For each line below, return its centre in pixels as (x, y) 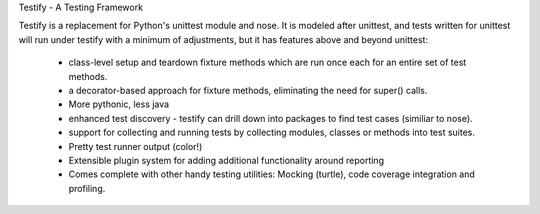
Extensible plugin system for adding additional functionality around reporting (226, 160)
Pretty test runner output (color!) (135, 146)
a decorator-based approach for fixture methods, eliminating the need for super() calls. (248, 90)
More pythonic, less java (119, 104)
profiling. (87, 188)
